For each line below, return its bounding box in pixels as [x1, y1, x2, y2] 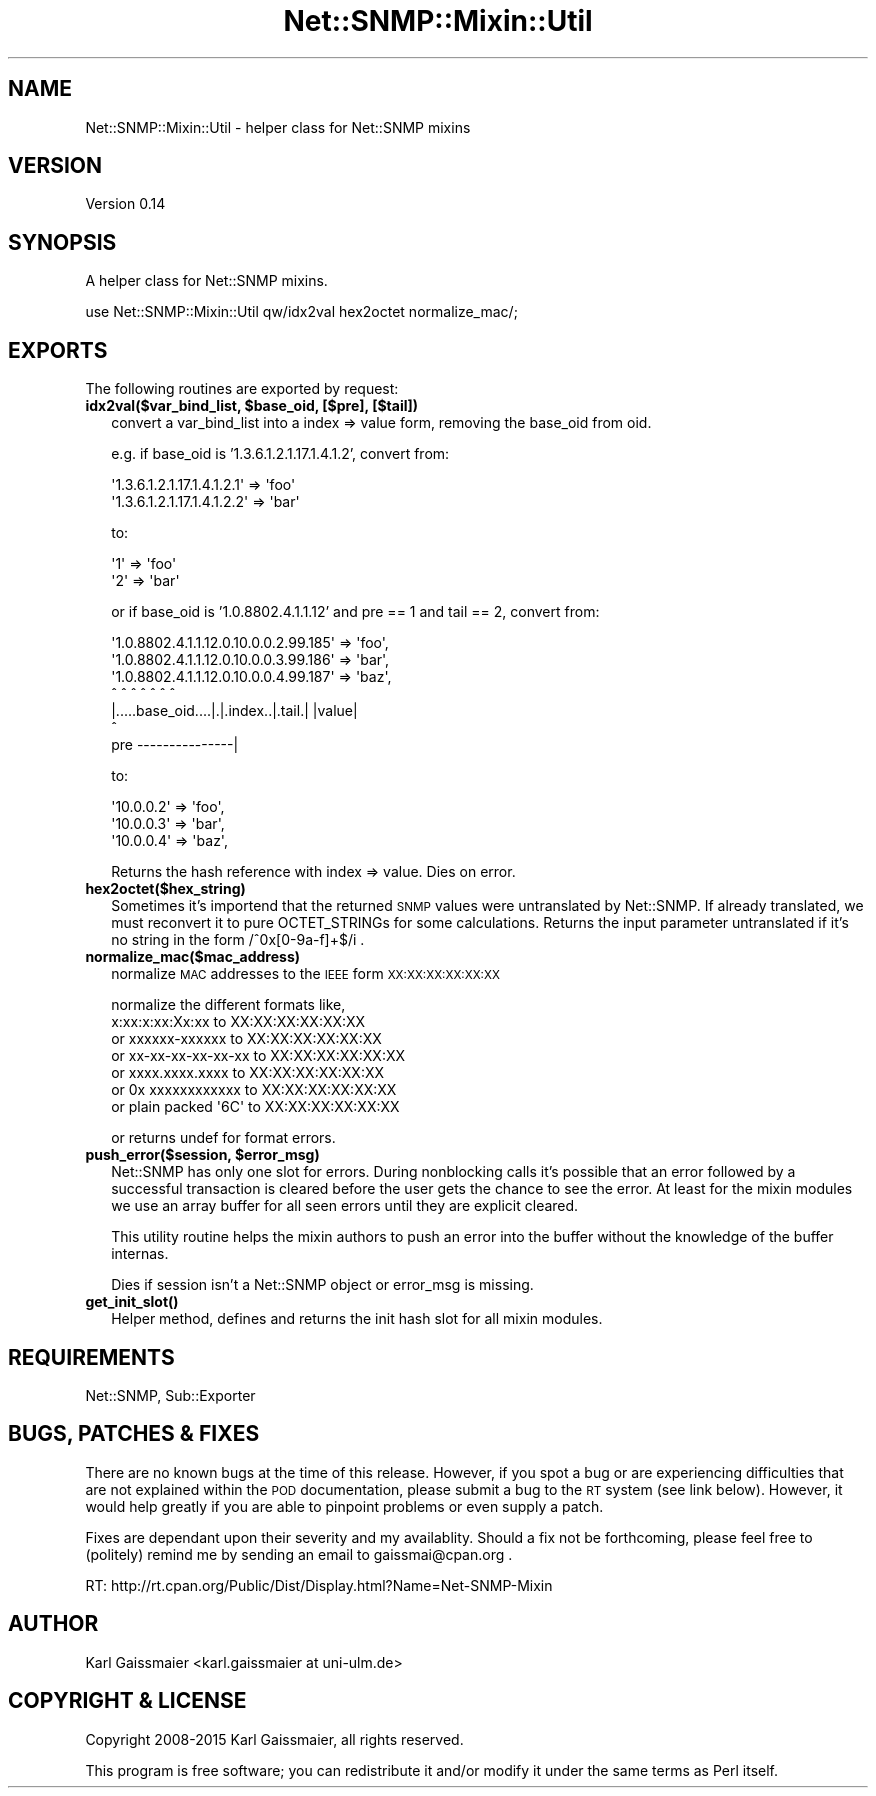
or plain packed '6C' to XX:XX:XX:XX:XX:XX [111, 1098, 400, 1116]
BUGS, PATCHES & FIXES [8, 1421, 260, 1447]
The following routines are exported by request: [85, 380, 399, 398]
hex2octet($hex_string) [85, 880, 246, 898]
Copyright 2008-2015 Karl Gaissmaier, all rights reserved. [85, 1730, 464, 1748]
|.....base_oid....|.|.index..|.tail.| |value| [111, 702, 358, 720]
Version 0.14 [85, 195, 166, 213]
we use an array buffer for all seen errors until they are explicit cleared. [111, 1197, 579, 1215]
